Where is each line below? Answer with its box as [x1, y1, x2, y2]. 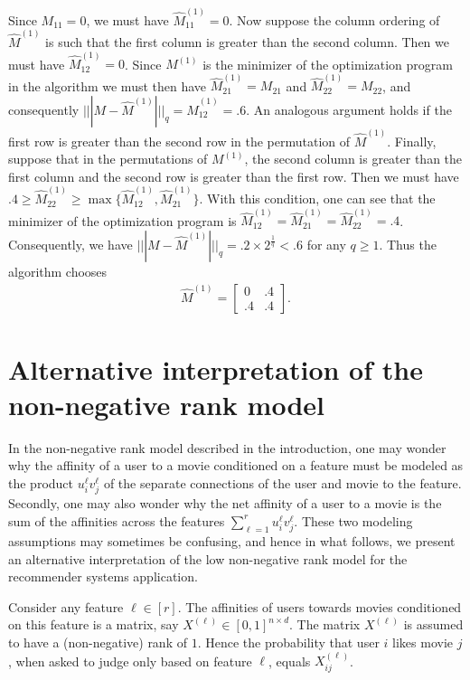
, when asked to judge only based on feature [8, 651, 252, 670]
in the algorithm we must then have [8, 76, 207, 95]
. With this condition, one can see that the [199, 189, 436, 208]
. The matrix [289, 615, 361, 634]
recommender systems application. [8, 567, 198, 586]
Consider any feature [8, 597, 124, 616]
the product [8, 474, 74, 493]
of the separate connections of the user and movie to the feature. [103, 474, 462, 493]
